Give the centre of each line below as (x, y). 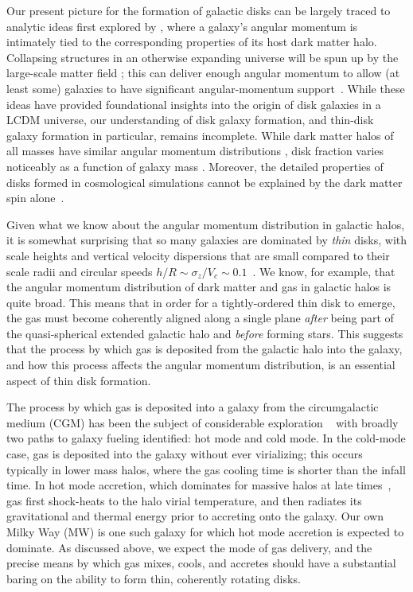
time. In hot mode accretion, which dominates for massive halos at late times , (199, 485)
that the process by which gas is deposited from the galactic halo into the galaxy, (205, 349)
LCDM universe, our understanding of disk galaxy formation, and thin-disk (190, 120)
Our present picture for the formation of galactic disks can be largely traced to (199, 10)
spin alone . (35, 198)
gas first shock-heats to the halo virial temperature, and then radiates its (184, 500)
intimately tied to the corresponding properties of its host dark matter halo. (192, 42)
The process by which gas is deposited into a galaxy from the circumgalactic (193, 407)
